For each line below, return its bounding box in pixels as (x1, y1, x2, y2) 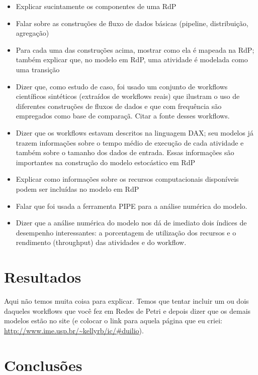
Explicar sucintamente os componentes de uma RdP (16, 1, 177, 11)
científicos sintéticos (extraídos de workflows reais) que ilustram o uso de (16, 91, 240, 101)
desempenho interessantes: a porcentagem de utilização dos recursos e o (16, 227, 236, 237)
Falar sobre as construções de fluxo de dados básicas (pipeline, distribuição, (16, 18, 248, 28)
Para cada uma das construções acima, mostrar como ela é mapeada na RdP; (16, 44, 254, 55)
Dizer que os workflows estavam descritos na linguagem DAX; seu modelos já (16, 127, 253, 138)
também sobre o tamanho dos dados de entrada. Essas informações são (16, 147, 234, 158)
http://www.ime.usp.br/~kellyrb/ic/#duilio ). (4, 325, 144, 335)
